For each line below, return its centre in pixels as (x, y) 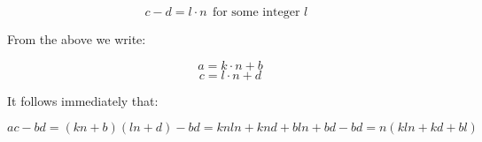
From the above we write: (77, 39)
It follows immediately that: (83, 100)
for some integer (256, 12)
